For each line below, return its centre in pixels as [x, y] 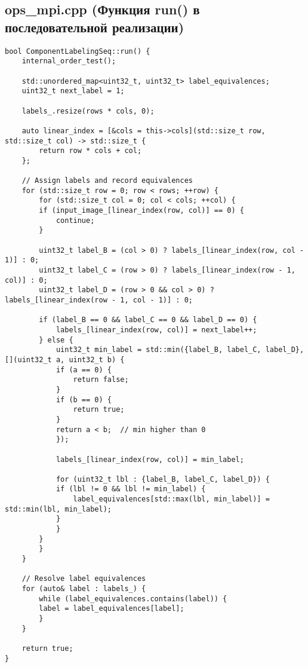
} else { [56, 340]
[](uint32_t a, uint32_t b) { [65, 359]
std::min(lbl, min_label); [58, 509]
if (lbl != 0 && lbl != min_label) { [131, 489]
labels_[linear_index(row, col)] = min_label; [150, 459]
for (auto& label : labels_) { [84, 589]
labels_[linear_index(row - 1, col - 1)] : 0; [99, 300]
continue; [75, 220]
